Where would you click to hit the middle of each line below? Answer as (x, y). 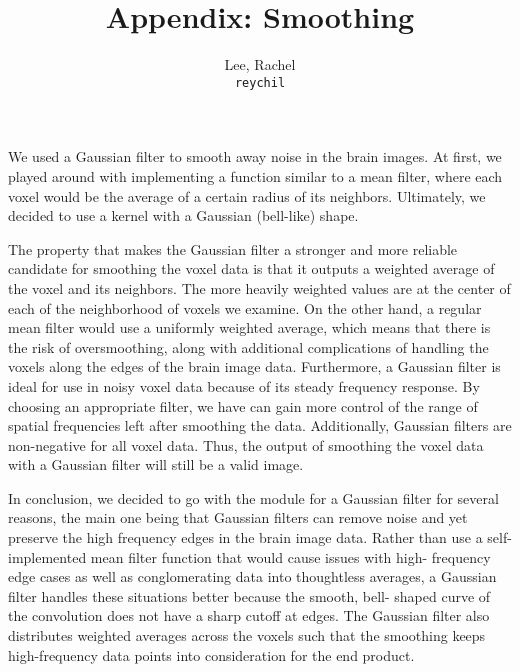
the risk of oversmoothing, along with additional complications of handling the (248, 346)
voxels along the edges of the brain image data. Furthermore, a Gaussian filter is (254, 366)
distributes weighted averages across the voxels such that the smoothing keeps (247, 635)
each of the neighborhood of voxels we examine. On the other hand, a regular (245, 307)
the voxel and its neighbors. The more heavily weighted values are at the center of (259, 287)
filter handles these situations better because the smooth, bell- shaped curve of (249, 595)
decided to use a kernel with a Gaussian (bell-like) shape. (183, 215)
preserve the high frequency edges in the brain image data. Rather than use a (245, 537)
